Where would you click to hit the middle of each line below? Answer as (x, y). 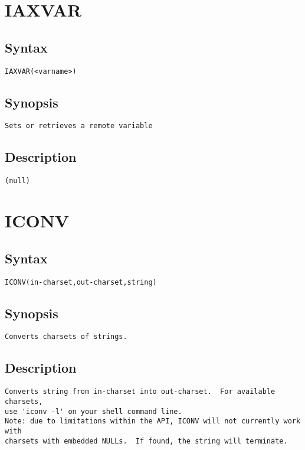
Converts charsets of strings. (66, 337)
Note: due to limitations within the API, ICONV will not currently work (153, 421)
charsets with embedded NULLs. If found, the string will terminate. (146, 441)
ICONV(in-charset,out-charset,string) (81, 282)
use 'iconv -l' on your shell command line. (94, 411)
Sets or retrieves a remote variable (79, 126)
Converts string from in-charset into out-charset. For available (140, 392)
